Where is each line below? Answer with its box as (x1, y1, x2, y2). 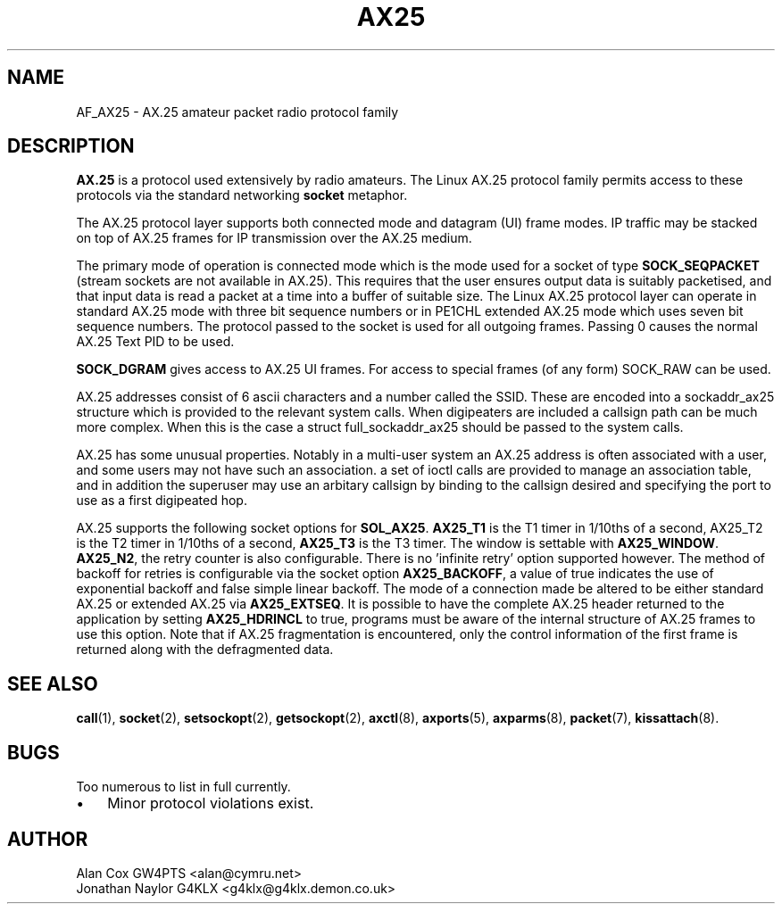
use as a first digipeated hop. (76, 493, 247, 509)
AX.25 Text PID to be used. (76, 334, 235, 350)
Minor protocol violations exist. (107, 794, 314, 813)
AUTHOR (7, 827, 88, 850)
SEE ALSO (7, 672, 98, 695)
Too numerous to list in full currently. (76, 779, 291, 795)
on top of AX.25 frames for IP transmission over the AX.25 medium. (76, 230, 472, 246)
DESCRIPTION (7, 135, 135, 158)
